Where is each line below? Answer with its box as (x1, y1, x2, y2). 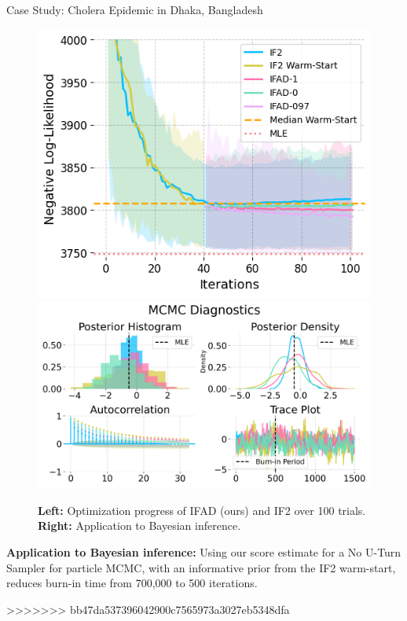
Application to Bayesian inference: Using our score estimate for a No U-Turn (6, 543, 401, 560)
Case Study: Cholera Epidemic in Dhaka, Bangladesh (6, 2, 263, 17)
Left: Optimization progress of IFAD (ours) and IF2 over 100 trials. (38, 502, 366, 518)
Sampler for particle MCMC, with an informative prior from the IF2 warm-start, (6, 559, 396, 575)
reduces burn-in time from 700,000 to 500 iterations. (6, 575, 258, 591)
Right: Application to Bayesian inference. (38, 517, 241, 534)
